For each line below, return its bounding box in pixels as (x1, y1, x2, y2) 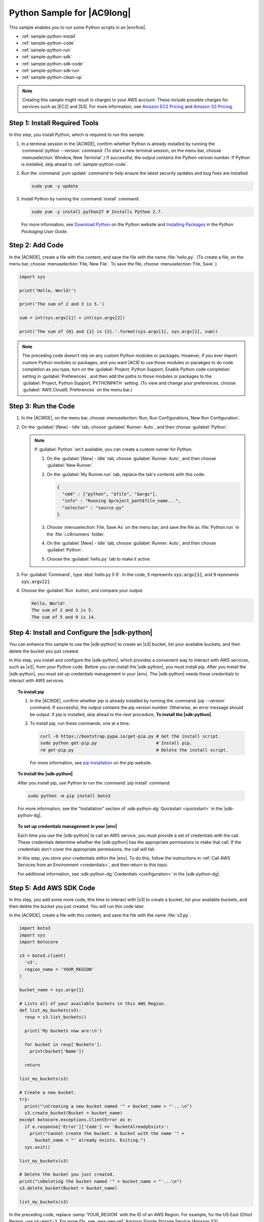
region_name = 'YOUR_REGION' (24, 966, 95, 972)
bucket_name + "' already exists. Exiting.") (35, 1137, 146, 1143)
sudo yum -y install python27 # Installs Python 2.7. (31, 209, 163, 215)
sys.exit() (24, 1144, 51, 1150)
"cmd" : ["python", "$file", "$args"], (62, 491, 158, 497)
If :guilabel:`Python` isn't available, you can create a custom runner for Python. (34, 446, 193, 452)
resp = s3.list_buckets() (24, 1014, 87, 1020)
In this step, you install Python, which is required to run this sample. (9, 132, 145, 138)
